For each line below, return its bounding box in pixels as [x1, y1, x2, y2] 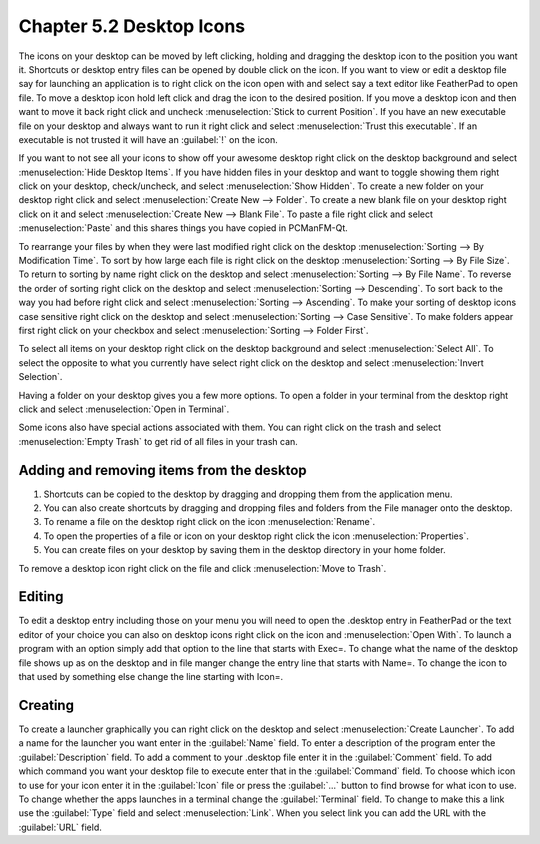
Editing [18, 588, 64, 605]
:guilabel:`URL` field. [18, 821, 102, 833]
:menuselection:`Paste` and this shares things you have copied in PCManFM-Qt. [18, 222, 349, 234]
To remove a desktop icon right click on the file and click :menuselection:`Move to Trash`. [18, 562, 387, 574]
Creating [18, 696, 75, 714]
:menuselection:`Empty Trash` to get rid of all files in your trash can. [18, 435, 299, 447]
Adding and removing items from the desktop [18, 461, 307, 479]
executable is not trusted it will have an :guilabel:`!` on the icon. [18, 133, 279, 145]
